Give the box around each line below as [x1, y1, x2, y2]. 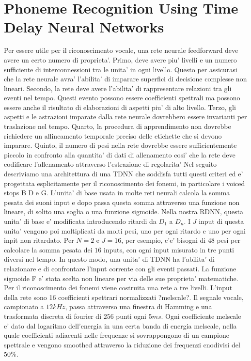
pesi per [217, 235, 240, 245]
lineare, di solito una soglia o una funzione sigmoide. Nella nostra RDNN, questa [4, 206, 243, 217]
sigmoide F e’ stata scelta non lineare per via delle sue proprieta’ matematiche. [4, 273, 238, 283]
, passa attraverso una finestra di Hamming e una [65, 301, 212, 312]
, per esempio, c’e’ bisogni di [121, 235, 206, 245]
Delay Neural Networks [4, 17, 164, 37]
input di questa [199, 216, 244, 226]
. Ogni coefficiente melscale [161, 311, 241, 321]
